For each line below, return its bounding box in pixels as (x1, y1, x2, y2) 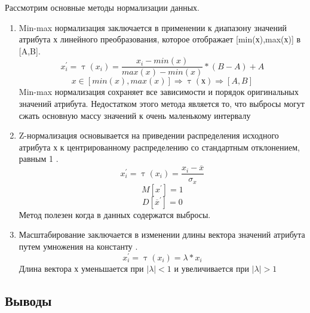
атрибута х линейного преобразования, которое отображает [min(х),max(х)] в (19, 33, 301, 45)
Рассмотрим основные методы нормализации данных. (5, 1, 200, 13)
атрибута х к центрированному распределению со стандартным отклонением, (19, 140, 300, 153)
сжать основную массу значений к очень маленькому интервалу (19, 109, 251, 121)
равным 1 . (19, 152, 59, 165)
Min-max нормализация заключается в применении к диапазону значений (19, 21, 287, 33)
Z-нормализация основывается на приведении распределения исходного (19, 129, 279, 142)
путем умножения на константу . (19, 240, 138, 252)
